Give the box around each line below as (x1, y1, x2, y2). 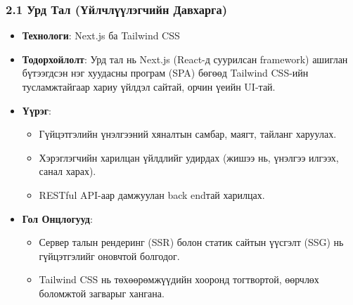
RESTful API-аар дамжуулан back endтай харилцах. (39, 187, 265, 202)
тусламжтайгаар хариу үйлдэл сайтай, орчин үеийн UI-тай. (22, 79, 276, 93)
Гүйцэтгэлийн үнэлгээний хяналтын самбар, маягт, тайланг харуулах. (39, 126, 337, 141)
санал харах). (39, 164, 96, 179)
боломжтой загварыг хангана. (39, 285, 165, 300)
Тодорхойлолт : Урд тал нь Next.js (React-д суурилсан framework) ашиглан (22, 51, 348, 66)
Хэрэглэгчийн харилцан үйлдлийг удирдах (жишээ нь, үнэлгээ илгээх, (39, 150, 339, 164)
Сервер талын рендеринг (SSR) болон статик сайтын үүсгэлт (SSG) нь (39, 235, 344, 249)
